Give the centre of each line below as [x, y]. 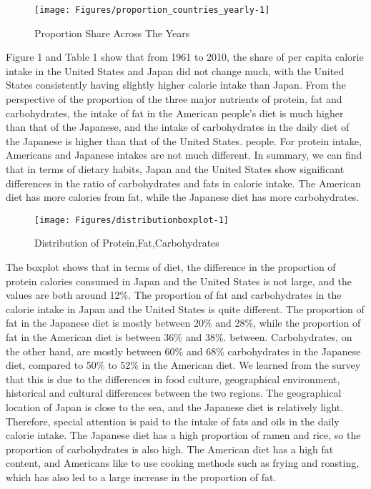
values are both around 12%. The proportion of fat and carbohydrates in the [174, 295]
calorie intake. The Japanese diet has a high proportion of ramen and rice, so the [183, 435]
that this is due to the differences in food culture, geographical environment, [173, 379]
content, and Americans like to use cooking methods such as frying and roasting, [183, 463]
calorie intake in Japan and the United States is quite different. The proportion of [185, 308]
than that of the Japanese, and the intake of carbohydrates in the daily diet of [178, 127]
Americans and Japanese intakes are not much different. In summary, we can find [184, 155]
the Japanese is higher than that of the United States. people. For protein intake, [184, 140]
